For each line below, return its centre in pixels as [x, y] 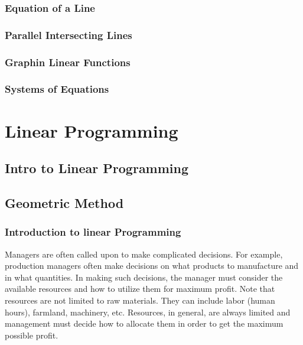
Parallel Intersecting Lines [69, 35]
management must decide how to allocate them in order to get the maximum [144, 323]
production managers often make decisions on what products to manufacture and [152, 266]
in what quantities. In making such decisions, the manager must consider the [144, 277]
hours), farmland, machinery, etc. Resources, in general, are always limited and [148, 312]
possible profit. [32, 335]
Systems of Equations [57, 89]
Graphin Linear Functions [68, 62]
